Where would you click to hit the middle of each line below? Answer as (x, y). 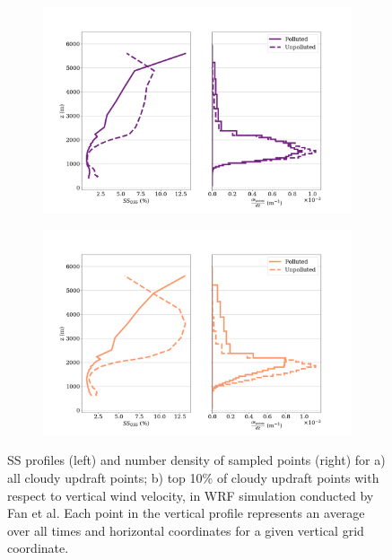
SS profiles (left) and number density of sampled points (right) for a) (196, 460)
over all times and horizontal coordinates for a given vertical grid (186, 530)
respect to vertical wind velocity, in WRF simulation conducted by (191, 495)
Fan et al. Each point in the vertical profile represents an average (186, 513)
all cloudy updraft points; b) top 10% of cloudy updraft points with (193, 477)
